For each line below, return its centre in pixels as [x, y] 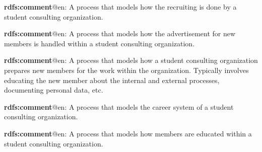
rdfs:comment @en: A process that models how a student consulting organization [131, 60]
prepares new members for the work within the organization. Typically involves [126, 70]
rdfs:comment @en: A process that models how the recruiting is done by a [120, 7]
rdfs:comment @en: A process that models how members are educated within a [128, 133]
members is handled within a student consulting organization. [100, 43]
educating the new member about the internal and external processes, [112, 80]
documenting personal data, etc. [54, 90]
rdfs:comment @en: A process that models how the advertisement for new [120, 33]
